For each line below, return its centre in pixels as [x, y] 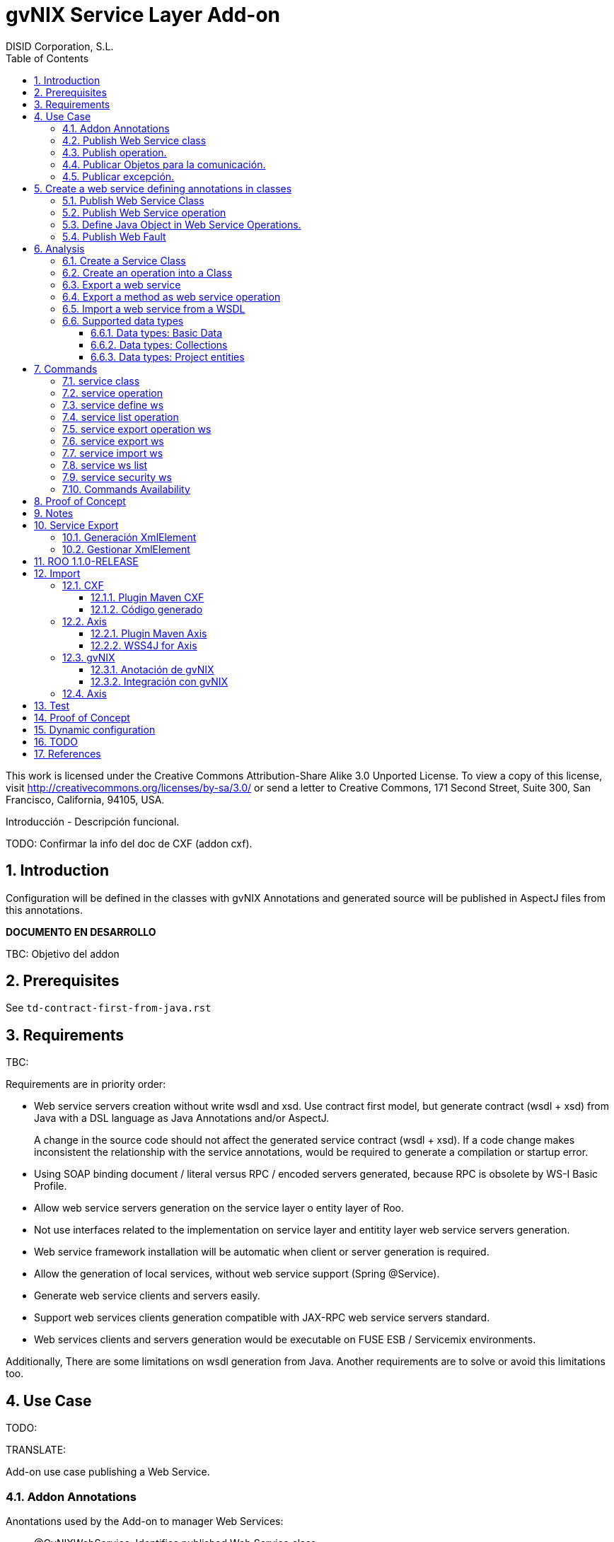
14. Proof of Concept [82, 717]
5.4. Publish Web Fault [114, 236]
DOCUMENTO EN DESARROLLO [81, 932]
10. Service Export [76, 525]
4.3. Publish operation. [115, 152]
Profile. [51, 1186]
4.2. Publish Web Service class [134, 140]
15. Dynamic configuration [95, 729]
